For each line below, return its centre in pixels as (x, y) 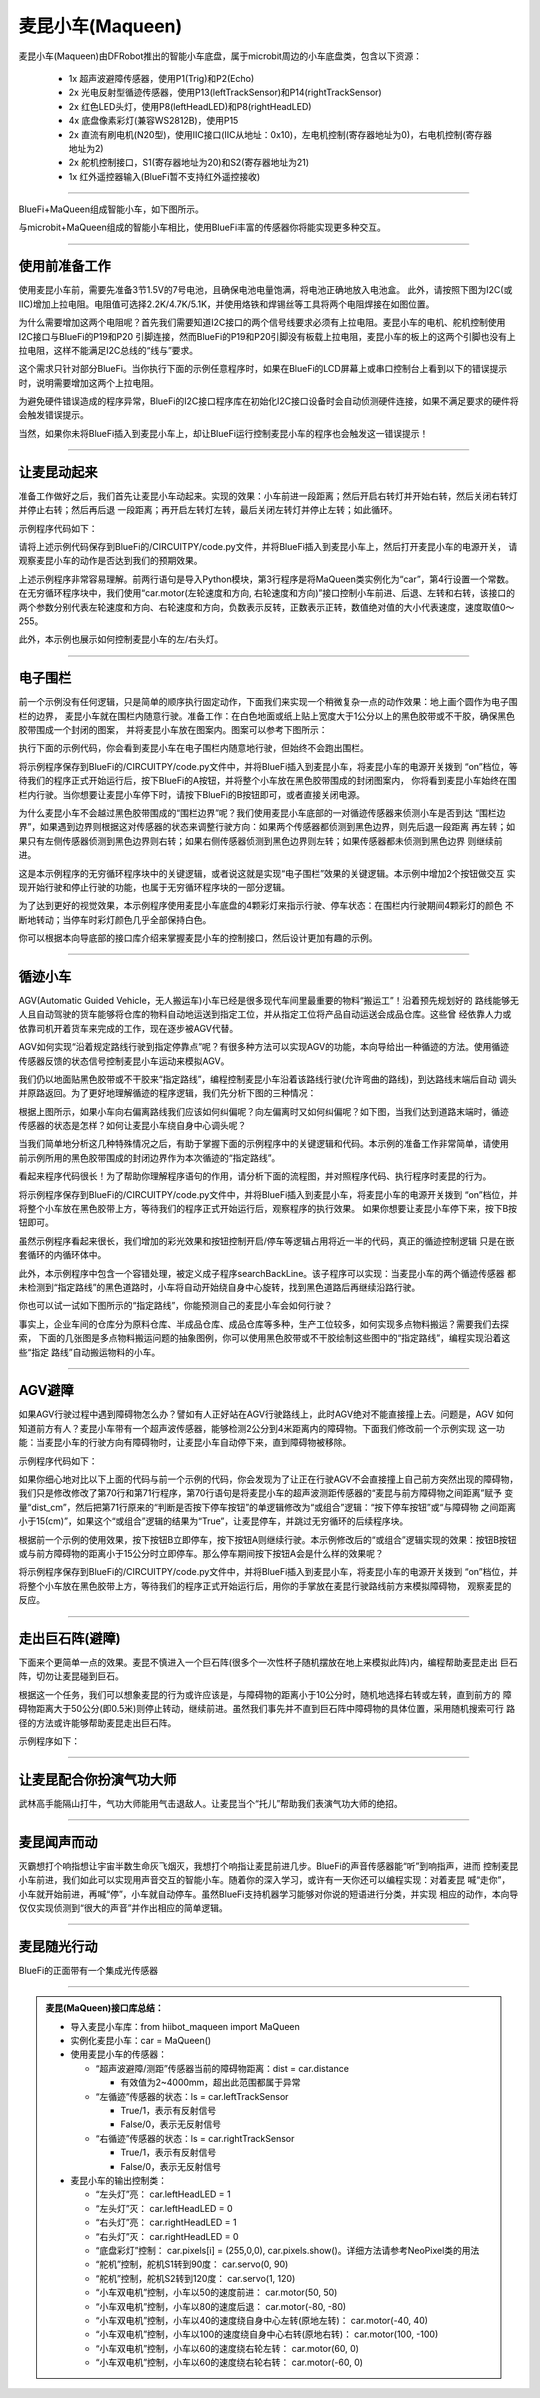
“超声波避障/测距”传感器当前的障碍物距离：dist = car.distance (222, 2068)
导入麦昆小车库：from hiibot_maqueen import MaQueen (185, 2026)
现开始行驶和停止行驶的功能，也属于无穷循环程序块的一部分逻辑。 (154, 887)
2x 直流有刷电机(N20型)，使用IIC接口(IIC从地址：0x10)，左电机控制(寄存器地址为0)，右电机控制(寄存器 (280, 134)
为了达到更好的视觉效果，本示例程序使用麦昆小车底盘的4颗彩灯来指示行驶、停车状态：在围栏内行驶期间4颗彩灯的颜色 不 (266, 906)
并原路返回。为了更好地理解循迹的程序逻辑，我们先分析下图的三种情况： (167, 1093)
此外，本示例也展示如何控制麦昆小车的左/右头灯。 (121, 639)
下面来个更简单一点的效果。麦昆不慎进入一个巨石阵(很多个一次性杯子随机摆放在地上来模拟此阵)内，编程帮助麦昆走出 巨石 (268, 1662)
